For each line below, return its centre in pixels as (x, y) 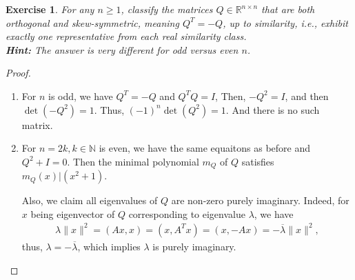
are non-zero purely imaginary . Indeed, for (260, 200)
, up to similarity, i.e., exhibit (285, 22)
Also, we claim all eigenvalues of (90, 200)
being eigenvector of (73, 213)
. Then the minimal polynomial (133, 161)
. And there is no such (273, 109)
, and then (307, 96)
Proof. (18, 73)
